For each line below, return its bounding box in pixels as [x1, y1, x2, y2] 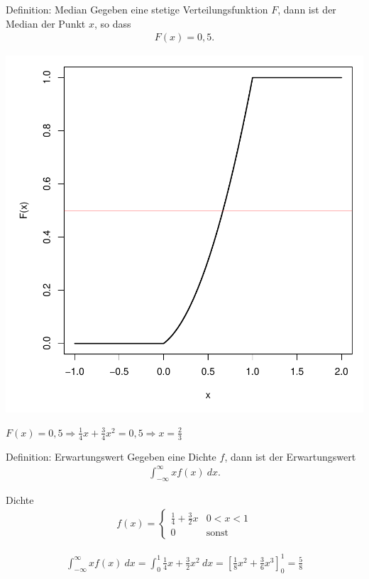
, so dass [94, 16, 131, 30]
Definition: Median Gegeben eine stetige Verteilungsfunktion [6, 2, 268, 16]
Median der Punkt [6, 16, 86, 30]
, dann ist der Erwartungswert [224, 449, 356, 463]
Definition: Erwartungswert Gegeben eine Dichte [6, 449, 216, 463]
